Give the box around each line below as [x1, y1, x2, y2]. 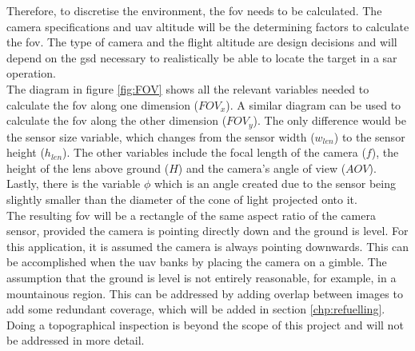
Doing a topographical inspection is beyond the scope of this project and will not [6, 316, 404, 333]
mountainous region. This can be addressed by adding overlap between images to [6, 285, 403, 301]
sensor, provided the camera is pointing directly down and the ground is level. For [6, 222, 409, 239]
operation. [6, 65, 56, 82]
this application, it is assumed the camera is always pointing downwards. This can [6, 237, 409, 254]
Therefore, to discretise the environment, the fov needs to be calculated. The [6, 2, 382, 18]
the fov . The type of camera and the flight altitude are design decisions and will [6, 34, 397, 50]
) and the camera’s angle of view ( [178, 159, 346, 176]
